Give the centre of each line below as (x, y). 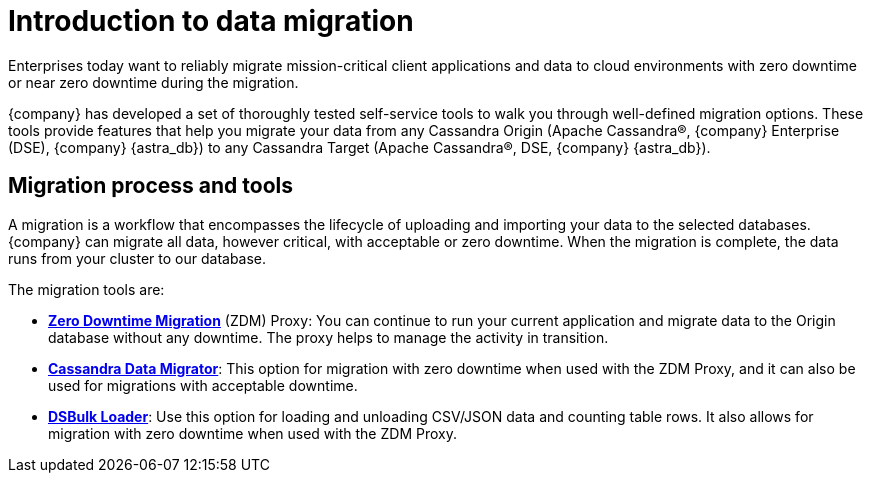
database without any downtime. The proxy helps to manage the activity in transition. (328, 337)
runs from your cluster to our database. (137, 258)
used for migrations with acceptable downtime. (203, 385)
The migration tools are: (86, 289)
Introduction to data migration (211, 21)
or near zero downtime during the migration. (153, 82)
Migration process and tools (150, 186)
